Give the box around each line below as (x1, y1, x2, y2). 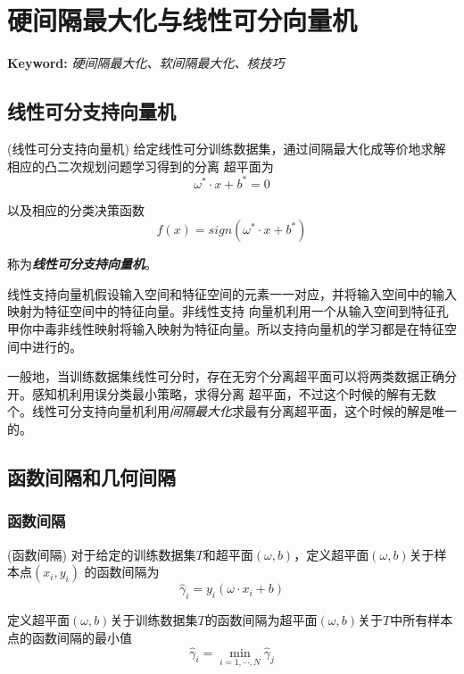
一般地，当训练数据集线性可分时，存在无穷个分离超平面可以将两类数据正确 (7, 367, 444, 386)
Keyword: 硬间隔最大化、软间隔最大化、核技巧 (7, 54, 285, 72)
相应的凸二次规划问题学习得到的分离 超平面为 (7, 156, 274, 175)
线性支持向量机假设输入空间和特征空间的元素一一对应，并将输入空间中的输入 (7, 284, 457, 303)
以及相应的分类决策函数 (7, 200, 145, 219)
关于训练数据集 (110, 611, 198, 629)
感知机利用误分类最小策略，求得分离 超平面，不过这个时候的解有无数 (31, 384, 436, 403)
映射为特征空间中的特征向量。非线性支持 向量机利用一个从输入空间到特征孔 (7, 302, 449, 320)
